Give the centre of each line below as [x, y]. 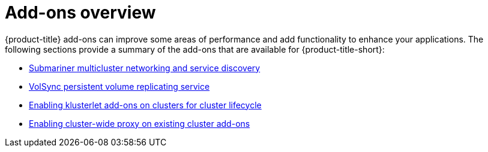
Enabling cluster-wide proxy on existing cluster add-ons [140, 123]
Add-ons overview [80, 13]
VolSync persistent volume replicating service [119, 86]
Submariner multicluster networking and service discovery [145, 68]
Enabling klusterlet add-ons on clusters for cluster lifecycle [145, 105]
